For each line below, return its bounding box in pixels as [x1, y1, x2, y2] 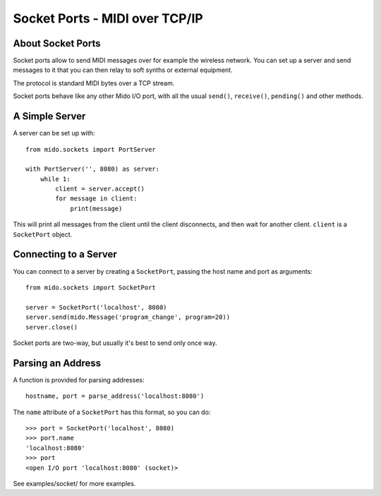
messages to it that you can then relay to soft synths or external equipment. [13, 66, 233, 74]
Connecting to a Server [13, 248, 118, 260]
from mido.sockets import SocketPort [25, 283, 157, 291]
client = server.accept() [55, 185, 145, 193]
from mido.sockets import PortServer [25, 145, 157, 153]
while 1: [40, 175, 71, 183]
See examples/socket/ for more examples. [13, 479, 136, 488]
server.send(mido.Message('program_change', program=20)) [25, 313, 231, 321]
